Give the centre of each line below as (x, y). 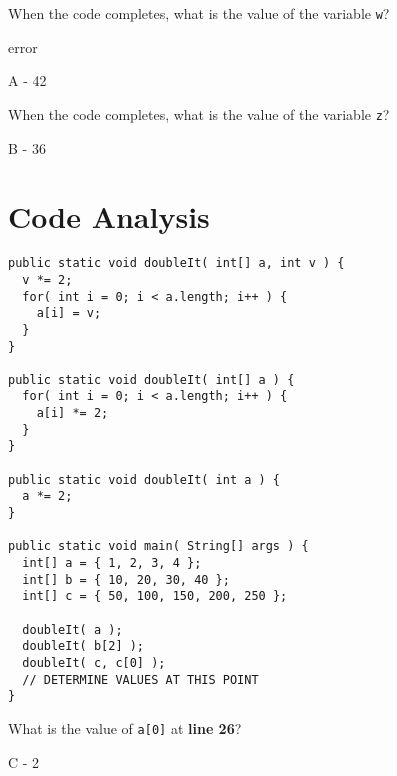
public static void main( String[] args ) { (158, 546)
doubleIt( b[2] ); (83, 646)
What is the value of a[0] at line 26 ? (125, 727)
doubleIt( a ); (72, 629)
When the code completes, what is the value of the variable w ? (199, 13)
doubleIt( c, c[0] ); (94, 662)
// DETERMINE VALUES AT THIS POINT (140, 679)
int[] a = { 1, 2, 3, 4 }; (112, 563)
